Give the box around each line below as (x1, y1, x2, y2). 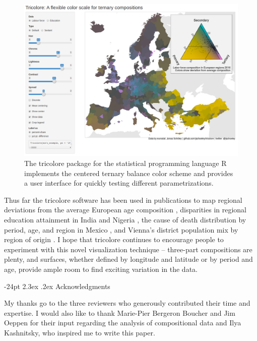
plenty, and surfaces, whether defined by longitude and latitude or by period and (4, 254, 253, 264)
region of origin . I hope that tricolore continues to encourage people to (4, 234, 224, 245)
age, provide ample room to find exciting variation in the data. (4, 263, 198, 274)
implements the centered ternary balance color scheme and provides (24, 167, 233, 178)
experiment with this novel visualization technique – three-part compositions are (4, 244, 252, 254)
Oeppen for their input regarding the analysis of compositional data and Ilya (4, 317, 241, 328)
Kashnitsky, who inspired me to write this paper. (4, 327, 155, 337)
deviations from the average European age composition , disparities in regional (4, 204, 247, 215)
